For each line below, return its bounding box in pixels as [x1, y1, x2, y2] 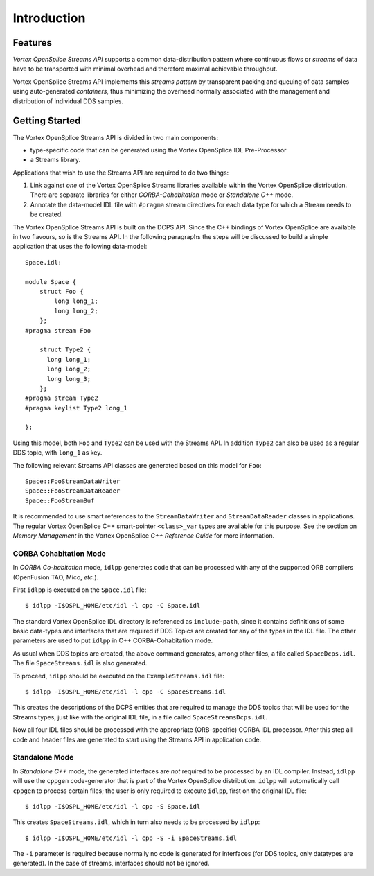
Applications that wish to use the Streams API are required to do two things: [12, 168, 229, 177]
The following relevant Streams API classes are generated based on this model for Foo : [12, 461, 262, 469]
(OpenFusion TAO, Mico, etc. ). [12, 572, 99, 581]
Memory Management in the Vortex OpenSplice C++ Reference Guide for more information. [12, 531, 275, 540]
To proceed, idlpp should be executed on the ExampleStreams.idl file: [12, 672, 225, 680]
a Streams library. [30, 156, 81, 164]
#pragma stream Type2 [25, 394, 98, 402]
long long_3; [46, 375, 91, 383]
